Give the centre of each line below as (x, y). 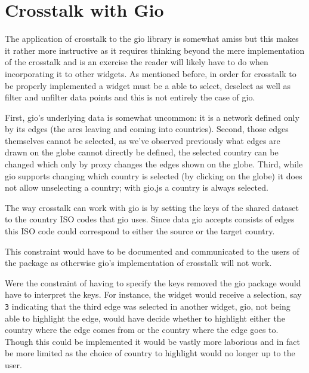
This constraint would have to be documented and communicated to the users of (152, 251)
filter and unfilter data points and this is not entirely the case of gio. (130, 97)
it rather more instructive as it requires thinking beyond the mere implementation (155, 50)
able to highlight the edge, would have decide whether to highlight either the (145, 318)
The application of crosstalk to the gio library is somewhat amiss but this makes (152, 39)
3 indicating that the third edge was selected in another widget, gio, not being (148, 306)
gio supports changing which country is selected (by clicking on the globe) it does (154, 175)
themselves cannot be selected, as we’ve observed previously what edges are (143, 140)
